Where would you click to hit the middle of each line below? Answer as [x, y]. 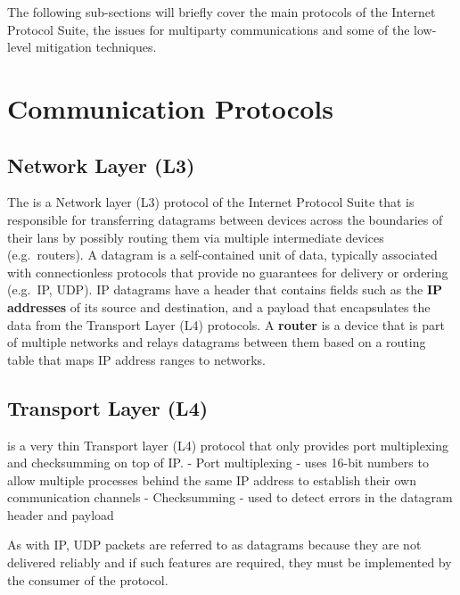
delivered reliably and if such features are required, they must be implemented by [230, 562]
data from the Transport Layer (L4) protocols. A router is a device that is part [226, 324]
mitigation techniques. [96, 47]
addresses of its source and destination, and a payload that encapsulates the [219, 306]
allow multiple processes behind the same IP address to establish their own [212, 479]
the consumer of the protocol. [88, 579]
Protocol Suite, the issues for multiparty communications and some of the [209, 29]
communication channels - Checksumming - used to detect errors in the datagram [230, 497]
